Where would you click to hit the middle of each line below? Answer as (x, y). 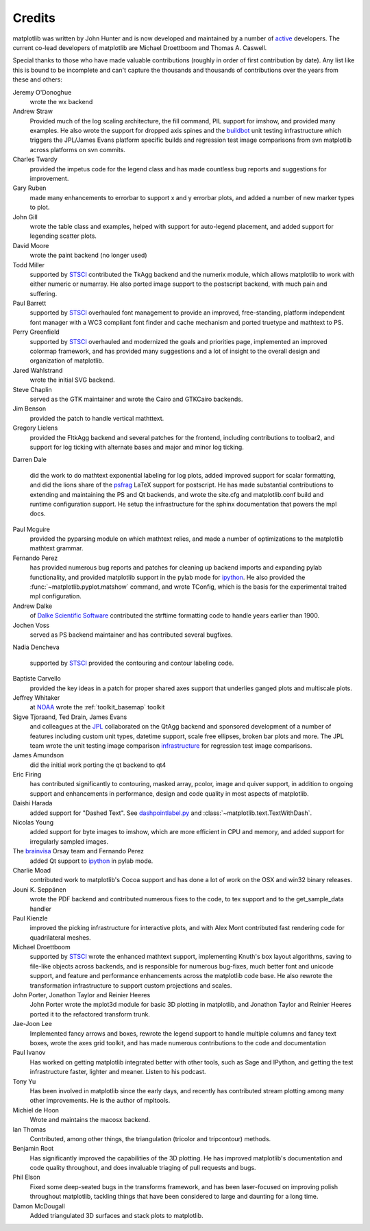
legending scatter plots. (63, 236)
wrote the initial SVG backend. (73, 380)
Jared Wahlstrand (38, 370)
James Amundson (38, 755)
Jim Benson (29, 409)
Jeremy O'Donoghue (42, 92)
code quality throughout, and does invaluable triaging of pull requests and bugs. (143, 1168)
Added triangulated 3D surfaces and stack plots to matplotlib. (116, 1216)
